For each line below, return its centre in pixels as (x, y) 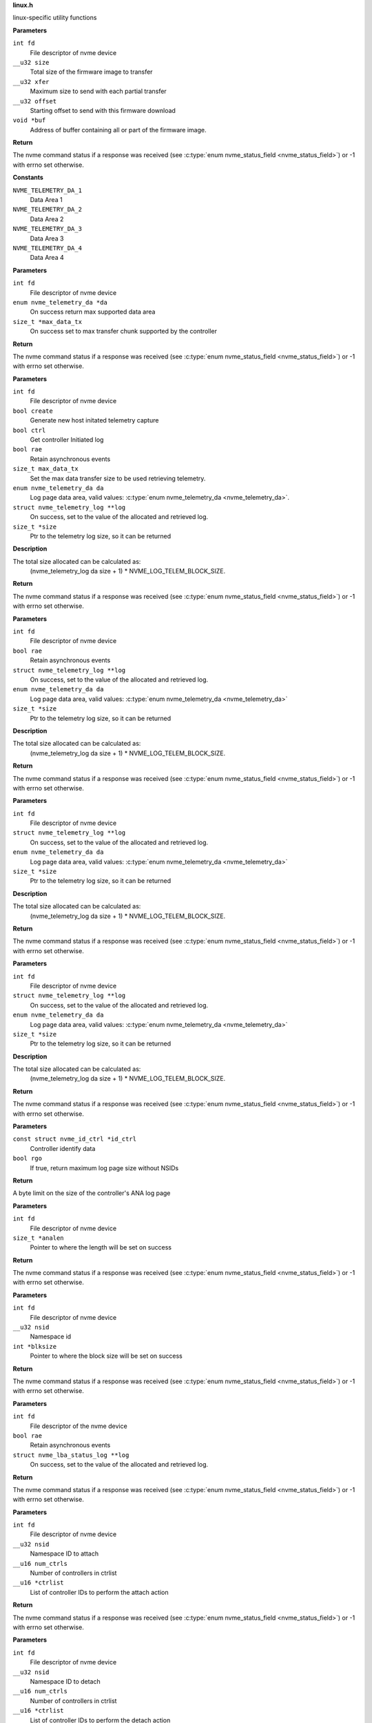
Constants (28, 177)
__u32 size (31, 62)
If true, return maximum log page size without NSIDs (104, 1168)
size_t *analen (39, 1238)
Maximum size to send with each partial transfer (98, 91)
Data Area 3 (47, 238)
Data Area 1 (46, 200)
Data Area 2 (47, 219)
